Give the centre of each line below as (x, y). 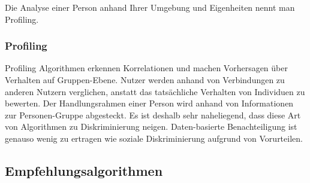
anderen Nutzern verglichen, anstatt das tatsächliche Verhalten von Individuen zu (155, 91)
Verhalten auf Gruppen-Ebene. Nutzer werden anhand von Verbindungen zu (145, 80)
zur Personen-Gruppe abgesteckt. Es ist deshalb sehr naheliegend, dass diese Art (153, 115)
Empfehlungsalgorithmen (84, 170)
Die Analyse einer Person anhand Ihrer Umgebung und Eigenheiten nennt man (150, 7)
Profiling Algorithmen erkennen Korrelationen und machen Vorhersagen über (146, 68)
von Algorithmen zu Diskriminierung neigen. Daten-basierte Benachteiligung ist (151, 126)
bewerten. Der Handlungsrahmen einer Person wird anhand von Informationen (149, 103)
